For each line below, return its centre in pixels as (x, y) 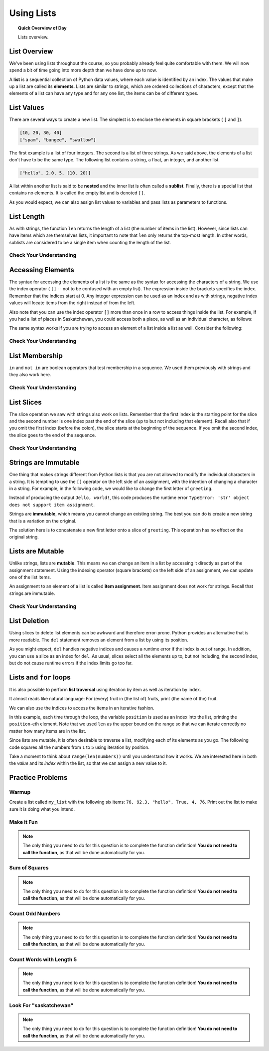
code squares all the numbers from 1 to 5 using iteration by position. (79, 747)
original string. (24, 537)
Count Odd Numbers (35, 914)
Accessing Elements (42, 270)
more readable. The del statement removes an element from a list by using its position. (99, 640)
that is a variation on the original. (43, 521)
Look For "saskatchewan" (41, 1005)
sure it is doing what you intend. (42, 809)
